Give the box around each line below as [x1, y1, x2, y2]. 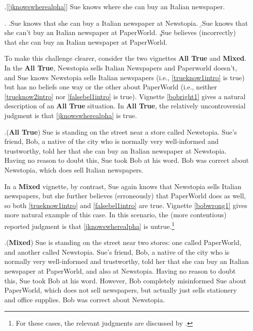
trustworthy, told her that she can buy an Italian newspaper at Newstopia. [4, 145, 227, 156]
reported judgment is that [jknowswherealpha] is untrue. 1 [4, 219, 175, 231]
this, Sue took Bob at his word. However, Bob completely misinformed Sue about [4, 275, 247, 285]
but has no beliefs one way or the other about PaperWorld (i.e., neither [4, 82, 217, 92]
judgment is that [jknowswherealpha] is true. [4, 110, 137, 120]
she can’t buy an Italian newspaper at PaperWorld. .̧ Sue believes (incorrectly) [4, 27, 236, 37]
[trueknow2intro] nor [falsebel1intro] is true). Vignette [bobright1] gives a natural [4, 91, 246, 101]
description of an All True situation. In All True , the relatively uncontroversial [4, 101, 246, 111]
